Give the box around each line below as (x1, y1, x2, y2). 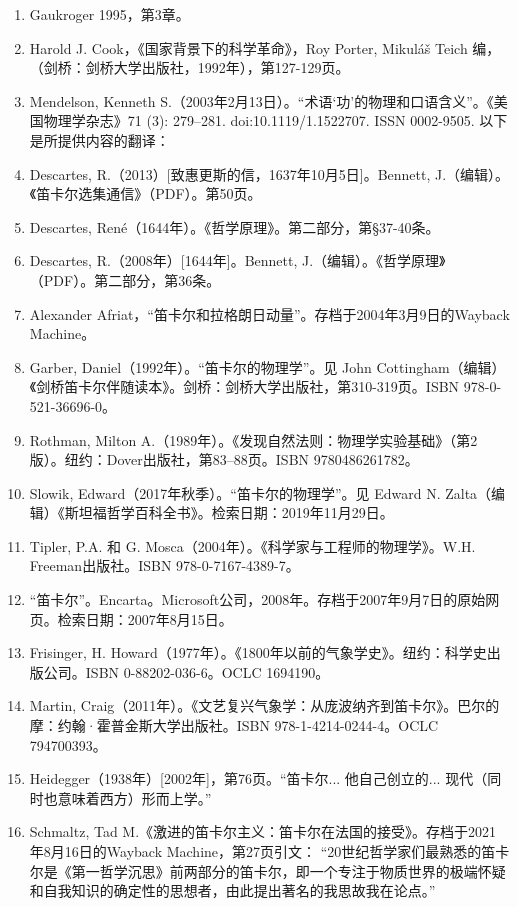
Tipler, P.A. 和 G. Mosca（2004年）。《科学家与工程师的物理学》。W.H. (29, 535, 476, 556)
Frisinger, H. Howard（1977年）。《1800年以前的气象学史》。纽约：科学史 (29, 642, 487, 663)
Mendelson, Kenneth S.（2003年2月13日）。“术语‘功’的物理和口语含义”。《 (29, 90, 494, 111)
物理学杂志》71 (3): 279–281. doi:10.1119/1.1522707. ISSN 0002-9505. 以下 (43, 110, 508, 131)
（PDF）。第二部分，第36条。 (29, 269, 221, 290)
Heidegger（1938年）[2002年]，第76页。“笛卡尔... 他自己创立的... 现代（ (29, 768, 488, 789)
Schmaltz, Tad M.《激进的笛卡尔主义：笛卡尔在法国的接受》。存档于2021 (29, 821, 497, 842)
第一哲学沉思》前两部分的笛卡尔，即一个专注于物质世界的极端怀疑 (71, 860, 506, 881)
